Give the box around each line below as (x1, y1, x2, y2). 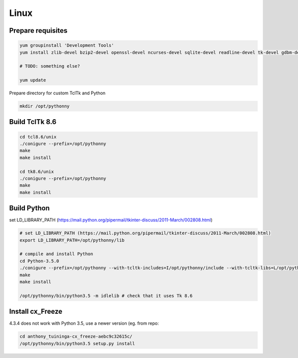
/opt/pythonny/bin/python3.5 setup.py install (19, 341, 135, 346)
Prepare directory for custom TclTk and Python (9, 90, 106, 96)
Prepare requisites (9, 26, 68, 35)
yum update (19, 77, 46, 83)
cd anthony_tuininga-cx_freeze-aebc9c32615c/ (19, 334, 133, 340)
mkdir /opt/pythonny (19, 103, 70, 109)
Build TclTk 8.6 (9, 118, 57, 126)
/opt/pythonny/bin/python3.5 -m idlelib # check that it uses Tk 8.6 (19, 293, 193, 298)
